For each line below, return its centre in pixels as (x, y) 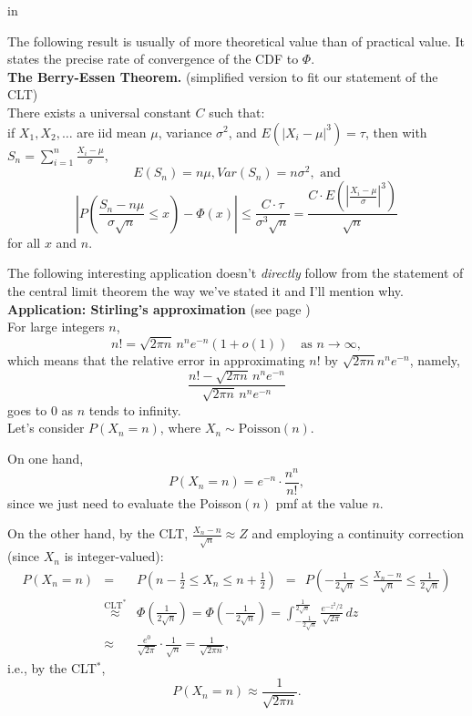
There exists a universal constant (99, 112)
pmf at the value (322, 502)
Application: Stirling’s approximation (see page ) (159, 308)
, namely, (435, 360)
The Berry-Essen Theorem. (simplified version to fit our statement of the (223, 76)
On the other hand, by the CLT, (98, 533)
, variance (185, 132)
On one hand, (46, 459)
